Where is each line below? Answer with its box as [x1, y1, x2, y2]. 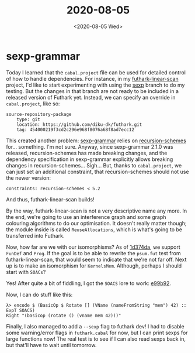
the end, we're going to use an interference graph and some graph [6, 213, 166, 220]
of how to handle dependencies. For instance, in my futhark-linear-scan [6, 75, 179, 82]
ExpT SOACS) [6, 307, 35, 313]
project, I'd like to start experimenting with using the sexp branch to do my [6, 81, 185, 88]
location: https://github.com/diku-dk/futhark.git [16, 121, 142, 128]
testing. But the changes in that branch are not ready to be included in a [6, 87, 179, 94]
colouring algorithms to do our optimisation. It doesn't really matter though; [6, 220, 187, 227]
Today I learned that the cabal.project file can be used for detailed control [6, 68, 186, 76]
